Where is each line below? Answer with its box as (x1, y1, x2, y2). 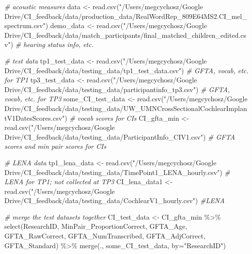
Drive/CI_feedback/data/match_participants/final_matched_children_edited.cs (4, 30, 247, 40)
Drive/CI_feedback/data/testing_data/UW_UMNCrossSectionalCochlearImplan (4, 103, 247, 113)
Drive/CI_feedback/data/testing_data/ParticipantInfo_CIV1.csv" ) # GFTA (4, 131, 235, 142)
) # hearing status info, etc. (10, 39, 94, 49)
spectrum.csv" (4, 20, 46, 31)
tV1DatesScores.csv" (4, 112, 65, 123)
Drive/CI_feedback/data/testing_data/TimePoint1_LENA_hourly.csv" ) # (4, 167, 230, 177)
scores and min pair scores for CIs (4, 141, 107, 151)
